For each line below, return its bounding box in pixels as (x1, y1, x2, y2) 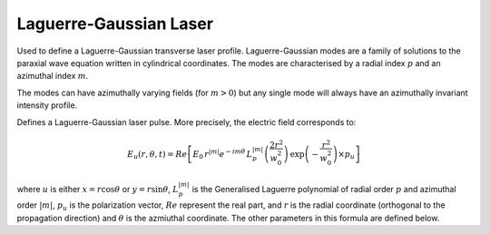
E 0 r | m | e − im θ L (192, 147, 253, 161)
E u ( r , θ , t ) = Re (127, 149, 188, 161)
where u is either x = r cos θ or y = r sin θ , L (16, 183, 179, 194)
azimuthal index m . (16, 71, 89, 82)
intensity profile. (16, 100, 78, 111)
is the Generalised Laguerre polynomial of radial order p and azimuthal (191, 183, 457, 194)
